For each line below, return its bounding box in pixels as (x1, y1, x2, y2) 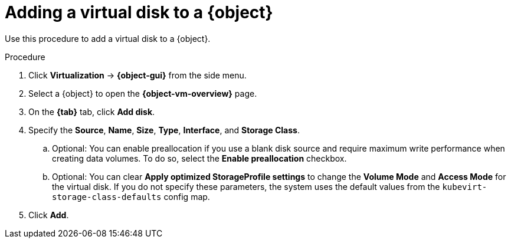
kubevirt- (442, 182, 487, 192)
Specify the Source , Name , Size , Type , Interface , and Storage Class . (28, 124, 300, 135)
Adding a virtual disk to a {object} (5, 2, 273, 22)
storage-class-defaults (52, 192, 162, 202)
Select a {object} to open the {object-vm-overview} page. (28, 88, 257, 98)
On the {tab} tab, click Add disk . (28, 106, 155, 117)
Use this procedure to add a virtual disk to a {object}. (5, 33, 211, 44)
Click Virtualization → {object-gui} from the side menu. (28, 70, 247, 80)
